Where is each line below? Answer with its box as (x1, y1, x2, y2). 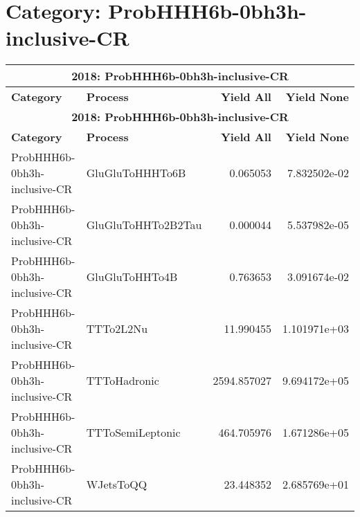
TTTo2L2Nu (86, 320, 148, 337)
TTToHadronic (86, 372, 159, 389)
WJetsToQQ (86, 476, 147, 493)
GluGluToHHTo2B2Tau (86, 217, 202, 233)
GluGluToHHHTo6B (86, 165, 186, 181)
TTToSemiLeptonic (86, 424, 181, 441)
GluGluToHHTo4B (86, 269, 178, 285)
